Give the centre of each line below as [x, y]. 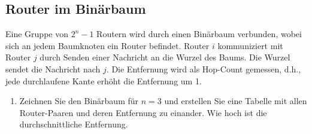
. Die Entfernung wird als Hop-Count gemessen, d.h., [204, 68]
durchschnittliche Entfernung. [74, 124]
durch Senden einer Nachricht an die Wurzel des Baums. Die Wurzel [165, 57]
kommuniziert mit [250, 45]
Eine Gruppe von [37, 34]
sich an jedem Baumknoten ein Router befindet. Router [107, 45]
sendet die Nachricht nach [53, 68]
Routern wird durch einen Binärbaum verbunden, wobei [199, 34]
